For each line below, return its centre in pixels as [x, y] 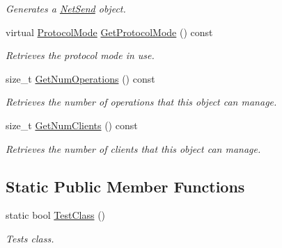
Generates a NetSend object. [66, 8]
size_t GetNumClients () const [72, 125]
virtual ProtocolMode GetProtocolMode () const [109, 32]
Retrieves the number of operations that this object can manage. [141, 102]
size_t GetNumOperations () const [80, 78]
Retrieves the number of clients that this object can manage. [133, 148]
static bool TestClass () [56, 215]
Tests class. [30, 238]
